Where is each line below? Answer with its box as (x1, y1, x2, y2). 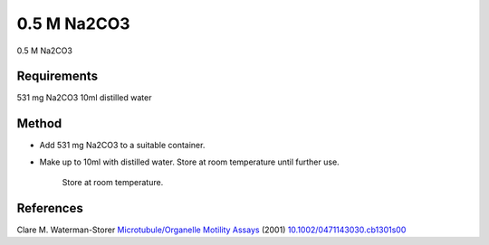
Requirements (16, 69, 99, 84)
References (16, 200, 83, 216)
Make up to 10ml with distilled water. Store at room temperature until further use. (39, 156, 340, 167)
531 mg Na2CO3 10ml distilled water (16, 92, 152, 103)
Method (16, 116, 62, 131)
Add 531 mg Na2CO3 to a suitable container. (39, 140, 206, 151)
